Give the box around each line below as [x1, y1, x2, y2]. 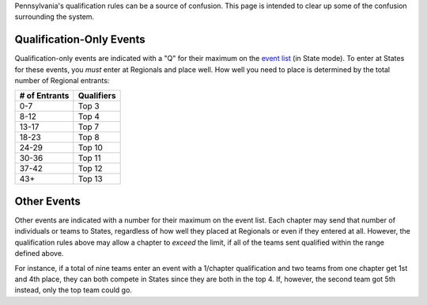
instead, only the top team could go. [14, 285, 132, 295]
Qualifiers [77, 90, 116, 101]
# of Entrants [19, 90, 70, 101]
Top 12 [77, 163, 103, 174]
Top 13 [77, 173, 103, 185]
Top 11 [77, 153, 102, 164]
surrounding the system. [14, 12, 95, 21]
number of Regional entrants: [14, 76, 110, 86]
